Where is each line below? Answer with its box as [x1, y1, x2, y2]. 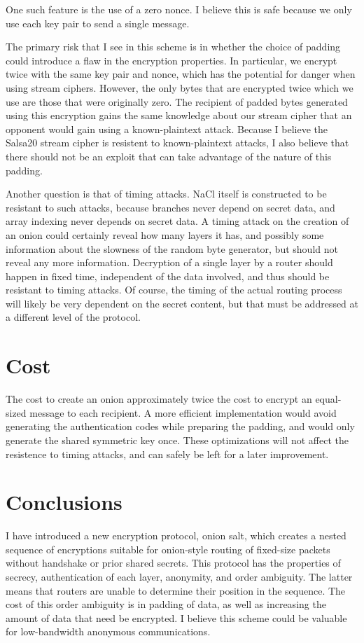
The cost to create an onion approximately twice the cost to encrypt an [6, 392, 312, 406]
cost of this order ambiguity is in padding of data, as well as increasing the [6, 597, 326, 611]
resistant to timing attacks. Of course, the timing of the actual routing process [6, 282, 342, 297]
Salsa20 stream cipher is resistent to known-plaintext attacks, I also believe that [6, 135, 349, 150]
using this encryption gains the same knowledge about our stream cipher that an [6, 108, 352, 123]
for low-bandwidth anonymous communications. [6, 624, 211, 639]
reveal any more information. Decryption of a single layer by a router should [6, 255, 333, 270]
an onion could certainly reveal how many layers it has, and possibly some [6, 227, 324, 242]
